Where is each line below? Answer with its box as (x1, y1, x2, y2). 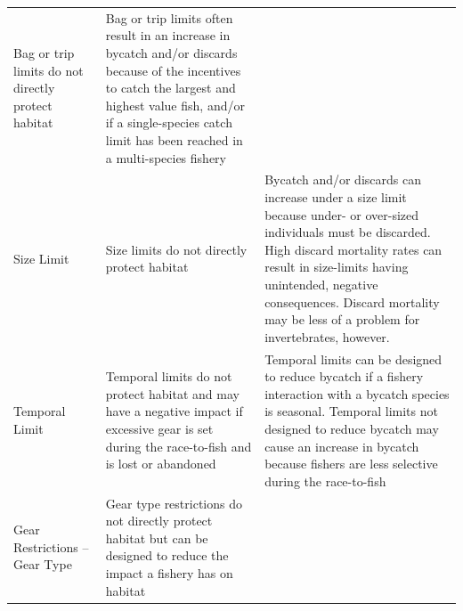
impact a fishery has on (105, 563, 233, 582)
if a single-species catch (105, 113, 232, 132)
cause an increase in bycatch (264, 436, 419, 455)
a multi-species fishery (105, 148, 226, 167)
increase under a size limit (264, 187, 407, 206)
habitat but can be (105, 528, 208, 547)
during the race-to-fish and (105, 436, 252, 455)
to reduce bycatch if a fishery (264, 367, 424, 386)
